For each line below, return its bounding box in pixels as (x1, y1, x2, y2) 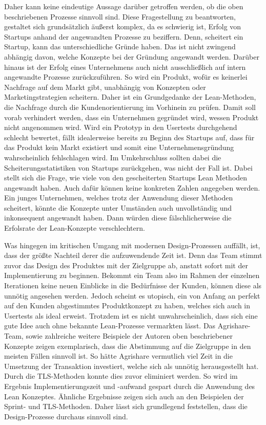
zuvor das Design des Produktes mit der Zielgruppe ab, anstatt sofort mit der (4, 260, 248, 270)
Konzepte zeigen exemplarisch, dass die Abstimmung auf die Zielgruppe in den (4, 340, 251, 351)
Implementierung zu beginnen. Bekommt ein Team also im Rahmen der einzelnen (4, 270, 260, 281)
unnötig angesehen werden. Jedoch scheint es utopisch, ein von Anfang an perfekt (4, 290, 260, 301)
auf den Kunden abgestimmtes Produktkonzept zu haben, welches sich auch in (4, 300, 251, 311)
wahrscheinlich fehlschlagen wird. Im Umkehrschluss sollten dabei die (4, 152, 221, 162)
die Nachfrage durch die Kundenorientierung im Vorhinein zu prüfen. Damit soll (4, 101, 256, 112)
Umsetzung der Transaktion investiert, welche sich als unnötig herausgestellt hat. (4, 360, 259, 371)
